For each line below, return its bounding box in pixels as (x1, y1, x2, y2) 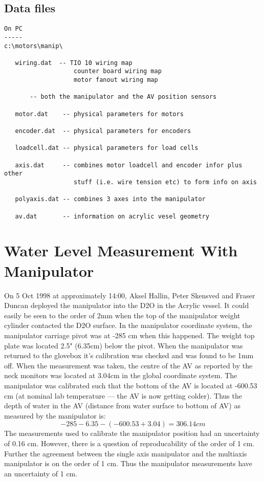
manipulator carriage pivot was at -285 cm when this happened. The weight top (4, 330, 255, 340)
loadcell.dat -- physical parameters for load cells (15, 144, 199, 152)
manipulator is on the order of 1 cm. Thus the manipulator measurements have (4, 458, 253, 469)
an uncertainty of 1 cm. (4, 468, 78, 478)
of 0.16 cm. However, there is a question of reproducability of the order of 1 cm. (4, 437, 255, 448)
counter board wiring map (74, 68, 162, 75)
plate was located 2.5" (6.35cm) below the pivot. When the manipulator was (4, 340, 243, 350)
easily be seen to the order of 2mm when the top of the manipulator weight (4, 310, 240, 320)
